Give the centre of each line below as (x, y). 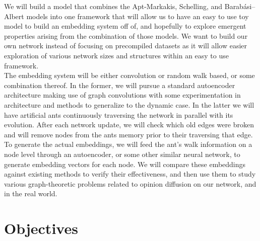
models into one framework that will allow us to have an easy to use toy (138, 16)
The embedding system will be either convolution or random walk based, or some (129, 75)
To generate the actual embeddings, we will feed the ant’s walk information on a (128, 144)
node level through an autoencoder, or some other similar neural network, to (122, 154)
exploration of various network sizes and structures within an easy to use (116, 55)
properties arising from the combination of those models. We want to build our (126, 35)
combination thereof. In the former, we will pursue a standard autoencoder (120, 85)
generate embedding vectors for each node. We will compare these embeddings (125, 164)
